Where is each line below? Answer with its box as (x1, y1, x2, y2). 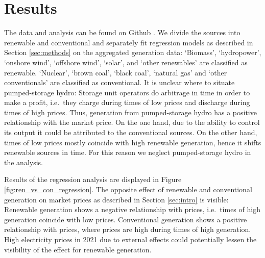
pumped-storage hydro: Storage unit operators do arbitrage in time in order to (4, 87, 250, 97)
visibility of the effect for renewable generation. (4, 244, 152, 254)
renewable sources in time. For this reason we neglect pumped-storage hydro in (4, 147, 251, 158)
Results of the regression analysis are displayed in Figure (4, 174, 182, 185)
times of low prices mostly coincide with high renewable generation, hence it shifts (4, 137, 261, 147)
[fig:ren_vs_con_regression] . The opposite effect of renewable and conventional (4, 184, 252, 195)
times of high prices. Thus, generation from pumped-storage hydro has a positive (4, 107, 257, 117)
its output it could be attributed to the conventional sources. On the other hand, (4, 127, 257, 138)
